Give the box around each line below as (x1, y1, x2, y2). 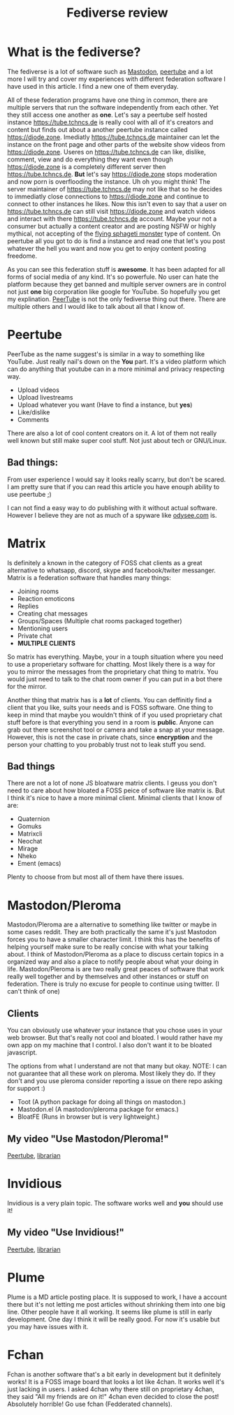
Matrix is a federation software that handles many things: (7, 573, 171, 581)
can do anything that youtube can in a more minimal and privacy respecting (7, 365, 225, 373)
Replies (17, 602, 39, 610)
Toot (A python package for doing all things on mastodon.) (17, 1098, 187, 1106)
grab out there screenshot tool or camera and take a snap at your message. (7, 725, 225, 734)
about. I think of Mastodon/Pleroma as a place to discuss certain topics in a (7, 950, 224, 959)
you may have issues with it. (7, 1322, 89, 1330)
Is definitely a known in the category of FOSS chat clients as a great (7, 558, 203, 567)
